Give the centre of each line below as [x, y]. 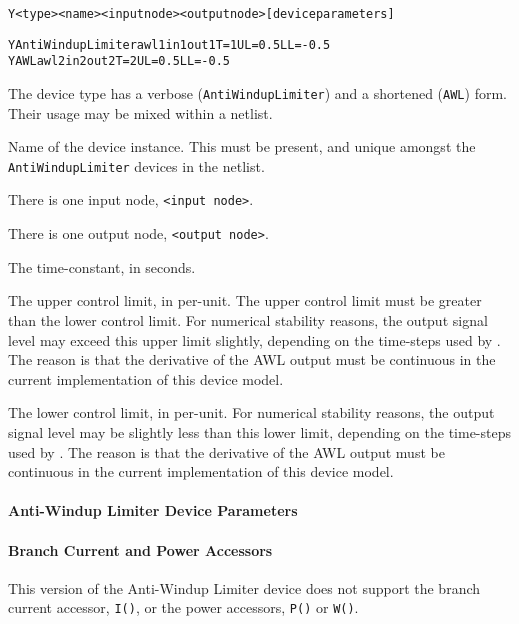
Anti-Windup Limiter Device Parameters [153, 510]
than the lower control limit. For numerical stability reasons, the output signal [248, 319]
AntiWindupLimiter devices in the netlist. [136, 165]
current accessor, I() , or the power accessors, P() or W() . [183, 607]
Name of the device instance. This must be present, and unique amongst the [242, 146]
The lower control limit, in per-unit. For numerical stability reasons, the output [251, 412]
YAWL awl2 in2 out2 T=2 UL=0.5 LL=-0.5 [119, 61]
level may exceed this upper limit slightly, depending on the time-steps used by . [254, 339]
